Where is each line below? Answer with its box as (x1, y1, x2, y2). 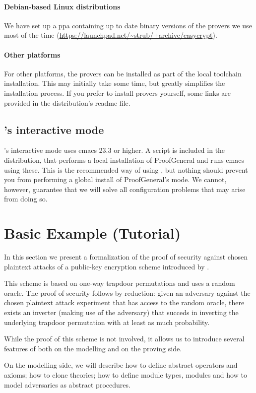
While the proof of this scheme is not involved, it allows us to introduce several (4, 333, 245, 344)
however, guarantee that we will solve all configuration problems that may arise (4, 184, 246, 194)
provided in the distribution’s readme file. (4, 97, 130, 108)
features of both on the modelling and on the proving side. (4, 343, 182, 353)
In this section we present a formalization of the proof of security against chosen (4, 252, 248, 262)
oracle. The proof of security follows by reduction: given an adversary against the (4, 287, 251, 298)
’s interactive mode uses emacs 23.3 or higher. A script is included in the (4, 145, 225, 155)
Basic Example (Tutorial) (4, 223, 181, 243)
